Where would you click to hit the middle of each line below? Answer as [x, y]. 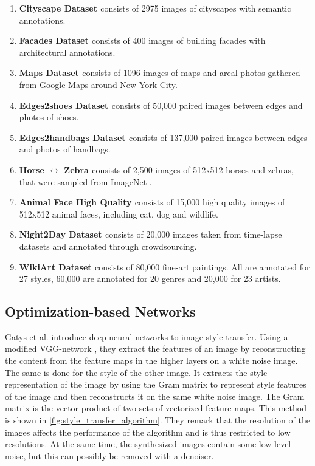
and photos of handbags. [65, 149]
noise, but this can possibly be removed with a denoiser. [109, 455]
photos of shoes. [49, 117]
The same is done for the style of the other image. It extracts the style [136, 372]
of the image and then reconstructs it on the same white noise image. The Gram [155, 396]
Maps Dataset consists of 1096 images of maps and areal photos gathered [160, 73]
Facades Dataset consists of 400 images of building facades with [142, 40]
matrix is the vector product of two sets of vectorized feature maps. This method [156, 408]
